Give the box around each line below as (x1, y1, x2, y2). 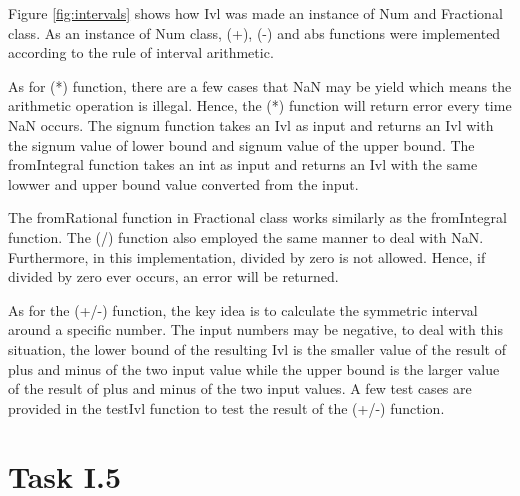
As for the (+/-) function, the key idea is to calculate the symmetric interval (8, 299, 478, 320)
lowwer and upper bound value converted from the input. (8, 173, 359, 194)
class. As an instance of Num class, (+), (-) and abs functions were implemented (8, 22, 501, 43)
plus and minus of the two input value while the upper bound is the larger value (8, 358, 500, 379)
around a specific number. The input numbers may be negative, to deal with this (8, 319, 504, 340)
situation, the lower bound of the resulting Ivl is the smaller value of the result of (8, 338, 506, 359)
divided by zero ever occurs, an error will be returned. (8, 266, 339, 287)
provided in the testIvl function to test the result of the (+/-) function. (8, 397, 445, 418)
